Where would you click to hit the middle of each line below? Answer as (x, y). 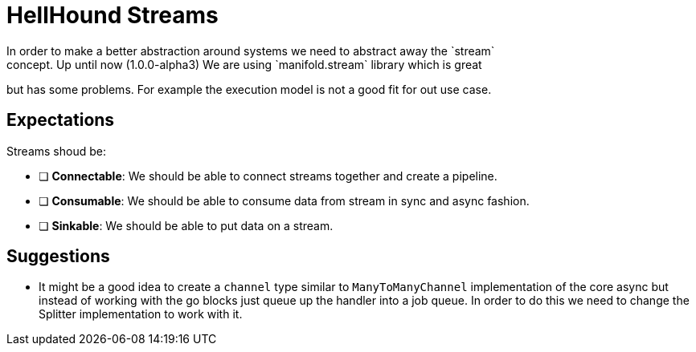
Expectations (61, 120)
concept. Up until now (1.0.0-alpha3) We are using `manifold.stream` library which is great (244, 64)
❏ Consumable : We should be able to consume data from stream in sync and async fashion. (284, 200)
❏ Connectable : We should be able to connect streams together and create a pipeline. (268, 176)
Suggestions (58, 257)
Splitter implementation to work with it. (141, 314)
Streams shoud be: (56, 151)
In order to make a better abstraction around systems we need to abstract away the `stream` (251, 51)
